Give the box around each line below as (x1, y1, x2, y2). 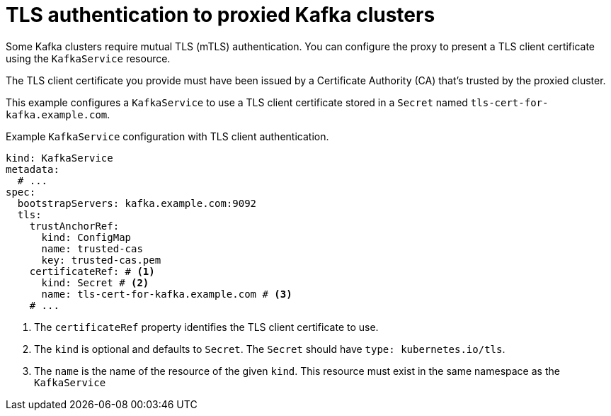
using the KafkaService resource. (6, 52, 171, 64)
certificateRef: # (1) (29, 265, 155, 277)
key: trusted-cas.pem (41, 254, 161, 266)
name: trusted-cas (41, 242, 143, 254)
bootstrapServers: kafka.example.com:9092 (17, 197, 257, 209)
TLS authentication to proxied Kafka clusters (6, 3, 435, 27)
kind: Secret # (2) (41, 276, 149, 288)
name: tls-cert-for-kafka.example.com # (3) (41, 288, 292, 300)
